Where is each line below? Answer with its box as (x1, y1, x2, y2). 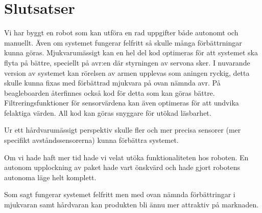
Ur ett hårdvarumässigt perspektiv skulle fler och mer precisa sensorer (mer (4, 124, 241, 135)
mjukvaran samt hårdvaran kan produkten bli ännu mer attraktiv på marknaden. (4, 199, 259, 210)
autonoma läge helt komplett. (4, 172, 97, 182)
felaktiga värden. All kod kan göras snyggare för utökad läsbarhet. (4, 107, 211, 118)
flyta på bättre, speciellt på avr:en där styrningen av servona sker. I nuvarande (4, 57, 250, 68)
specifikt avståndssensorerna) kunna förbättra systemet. (4, 135, 179, 145)
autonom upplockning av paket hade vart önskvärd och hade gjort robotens (4, 162, 240, 173)
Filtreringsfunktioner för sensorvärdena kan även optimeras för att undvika (4, 97, 239, 108)
